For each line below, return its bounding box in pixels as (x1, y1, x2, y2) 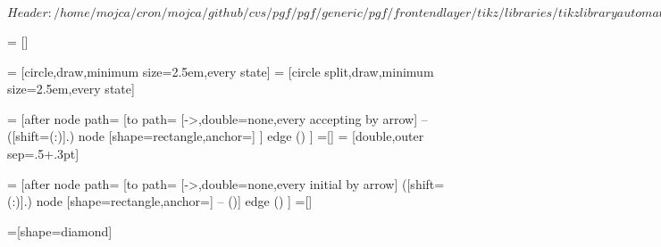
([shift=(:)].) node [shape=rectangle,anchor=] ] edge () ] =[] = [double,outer (7, 127, 424, 145)
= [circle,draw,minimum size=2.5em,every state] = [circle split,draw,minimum (7, 62, 434, 80)
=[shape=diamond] (7, 221, 113, 240)
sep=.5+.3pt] (7, 144, 79, 162)
